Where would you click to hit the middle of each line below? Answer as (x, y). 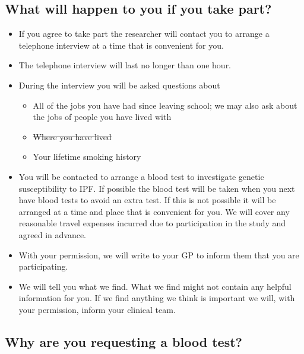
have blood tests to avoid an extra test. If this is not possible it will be (147, 200)
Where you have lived (72, 136)
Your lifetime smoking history (87, 157)
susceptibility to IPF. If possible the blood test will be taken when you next (157, 188)
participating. (43, 266)
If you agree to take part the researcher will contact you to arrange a (144, 34)
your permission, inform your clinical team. (97, 309)
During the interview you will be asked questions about (119, 85)
